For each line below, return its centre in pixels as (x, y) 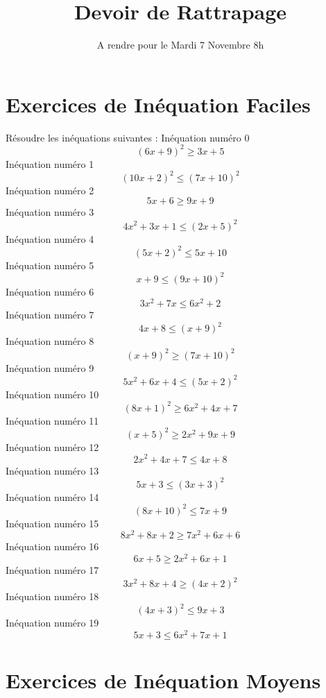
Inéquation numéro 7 (50, 315)
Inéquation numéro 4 (50, 238)
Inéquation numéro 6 (50, 291)
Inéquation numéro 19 (52, 623)
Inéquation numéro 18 (52, 596)
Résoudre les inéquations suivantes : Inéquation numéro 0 (128, 137)
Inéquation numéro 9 (50, 367)
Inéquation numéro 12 (52, 446)
